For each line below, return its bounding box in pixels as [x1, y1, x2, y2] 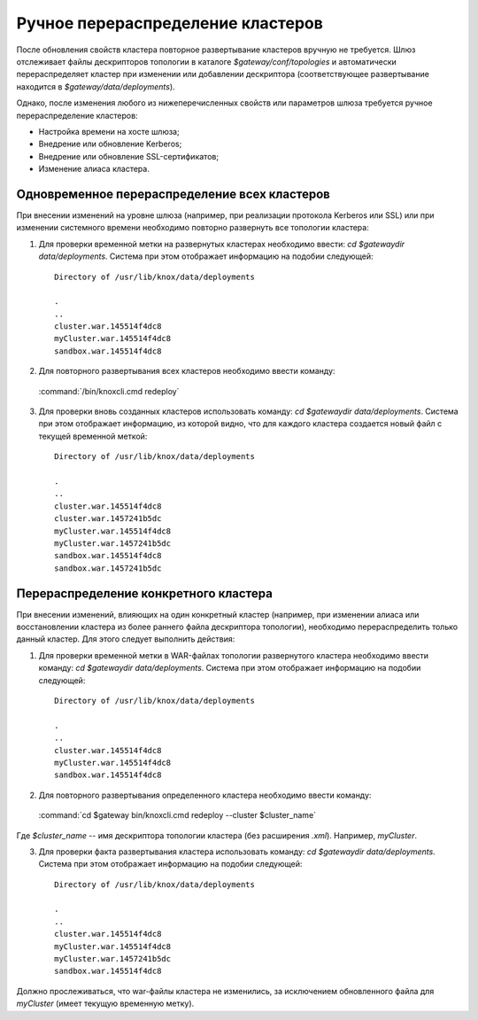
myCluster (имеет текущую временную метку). [16, 998, 195, 1009]
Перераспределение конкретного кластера [16, 586, 274, 601]
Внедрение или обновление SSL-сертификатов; [38, 151, 220, 161]
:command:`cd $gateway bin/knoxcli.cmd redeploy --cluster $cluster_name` [38, 810, 317, 821]
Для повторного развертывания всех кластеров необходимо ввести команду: [38, 366, 335, 377]
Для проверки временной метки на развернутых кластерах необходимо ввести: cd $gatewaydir [38, 238, 405, 249]
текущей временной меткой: [38, 431, 148, 441]
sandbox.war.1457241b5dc [54, 563, 162, 573]
